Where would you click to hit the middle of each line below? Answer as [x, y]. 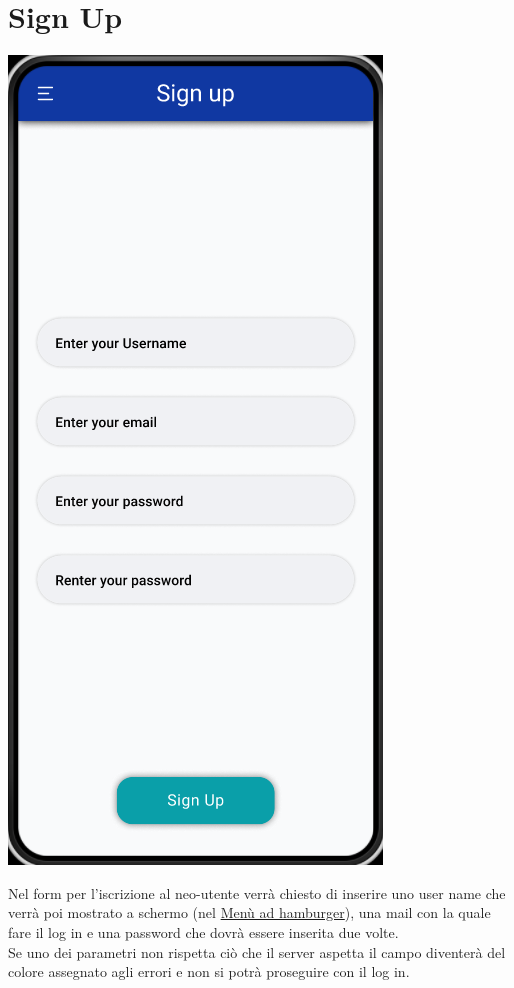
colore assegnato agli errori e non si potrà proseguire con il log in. [209, 971]
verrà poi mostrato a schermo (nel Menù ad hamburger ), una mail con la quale [249, 912]
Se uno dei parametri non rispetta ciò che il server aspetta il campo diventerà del [257, 951]
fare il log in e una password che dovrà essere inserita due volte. [203, 931]
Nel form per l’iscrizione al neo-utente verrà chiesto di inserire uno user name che [257, 892]
